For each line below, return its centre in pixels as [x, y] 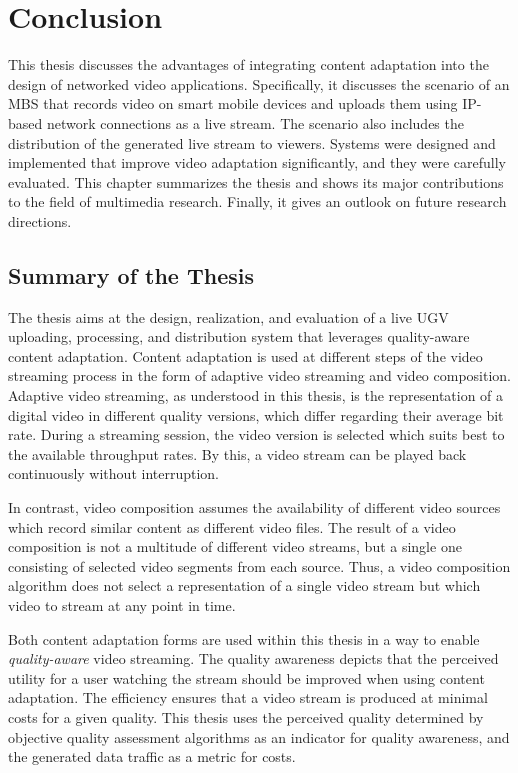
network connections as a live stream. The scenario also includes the [255, 122]
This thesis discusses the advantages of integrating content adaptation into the [248, 64]
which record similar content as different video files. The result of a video [232, 526]
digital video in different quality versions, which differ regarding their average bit [256, 414]
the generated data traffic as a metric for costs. [152, 756]
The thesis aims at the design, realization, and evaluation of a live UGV [228, 316]
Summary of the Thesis [131, 274]
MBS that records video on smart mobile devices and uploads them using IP [242, 103]
